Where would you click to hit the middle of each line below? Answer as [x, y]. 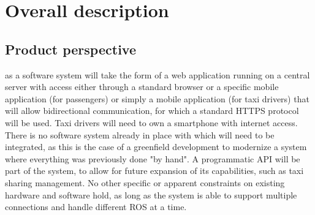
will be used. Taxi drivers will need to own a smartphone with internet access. [151, 122]
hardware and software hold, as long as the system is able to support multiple [151, 194]
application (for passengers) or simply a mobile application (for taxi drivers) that [157, 98]
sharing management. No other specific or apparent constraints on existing [145, 182]
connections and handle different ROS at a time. [96, 207]
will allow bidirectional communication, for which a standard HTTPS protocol [152, 111]
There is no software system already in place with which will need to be [140, 134]
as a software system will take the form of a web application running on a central [157, 74]
